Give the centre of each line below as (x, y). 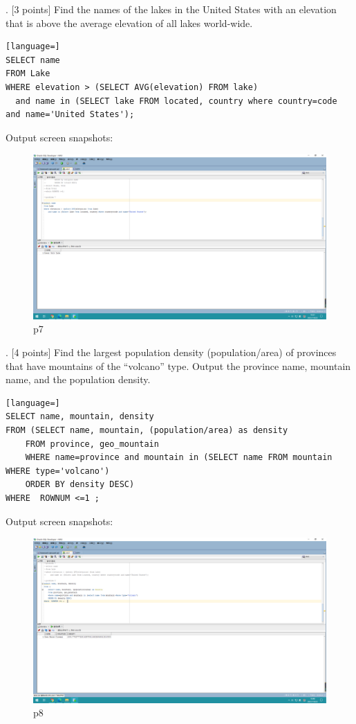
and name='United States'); (70, 115)
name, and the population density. (78, 379)
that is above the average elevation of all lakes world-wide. (129, 23)
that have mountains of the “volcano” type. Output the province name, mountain (178, 365)
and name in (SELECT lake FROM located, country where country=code (176, 101)
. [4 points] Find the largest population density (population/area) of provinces (171, 352)
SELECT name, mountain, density (80, 417)
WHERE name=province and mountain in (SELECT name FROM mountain (179, 458)
